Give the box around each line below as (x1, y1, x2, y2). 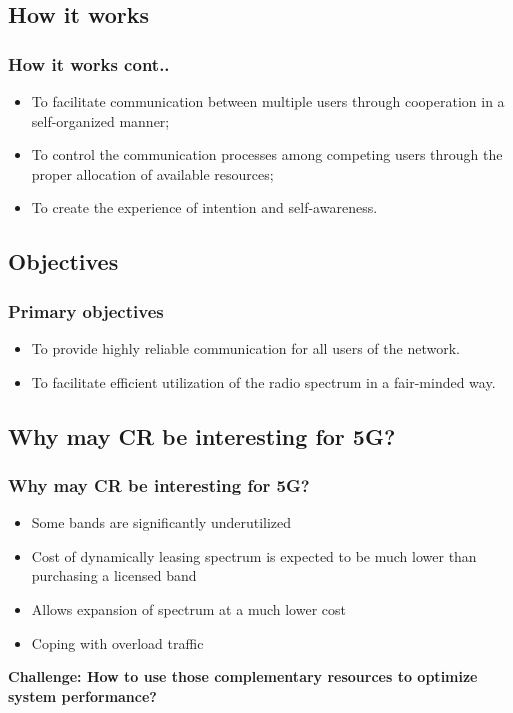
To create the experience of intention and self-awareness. (31, 197, 378, 218)
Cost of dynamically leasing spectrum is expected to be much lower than (31, 545, 477, 566)
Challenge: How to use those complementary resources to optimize (8, 666, 478, 687)
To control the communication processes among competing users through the (31, 144, 503, 165)
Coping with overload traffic (31, 632, 204, 653)
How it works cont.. (8, 51, 170, 76)
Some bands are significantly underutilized (31, 512, 292, 533)
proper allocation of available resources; (31, 163, 274, 184)
